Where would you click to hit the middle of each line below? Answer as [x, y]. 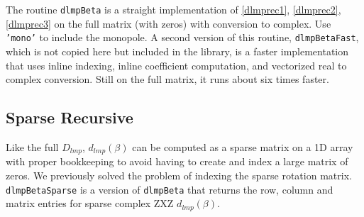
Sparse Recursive [70, 117]
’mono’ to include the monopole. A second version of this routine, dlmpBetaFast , [182, 37]
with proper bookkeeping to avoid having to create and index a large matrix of [177, 161]
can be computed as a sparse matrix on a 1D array [243, 146]
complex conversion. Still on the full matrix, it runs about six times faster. [167, 79]
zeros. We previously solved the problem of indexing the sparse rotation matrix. [179, 175]
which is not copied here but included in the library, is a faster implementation [177, 51]
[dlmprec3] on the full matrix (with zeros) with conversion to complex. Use [169, 23]
